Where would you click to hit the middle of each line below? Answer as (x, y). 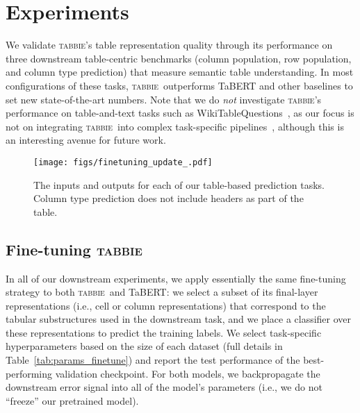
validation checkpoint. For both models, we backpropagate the (188, 373)
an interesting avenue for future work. (86, 140)
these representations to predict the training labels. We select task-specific (164, 332)
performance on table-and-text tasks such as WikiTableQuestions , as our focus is (180, 113)
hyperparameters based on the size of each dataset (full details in (144, 346)
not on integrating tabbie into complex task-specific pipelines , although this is (175, 126)
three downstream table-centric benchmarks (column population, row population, (179, 58)
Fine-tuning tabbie (74, 249)
